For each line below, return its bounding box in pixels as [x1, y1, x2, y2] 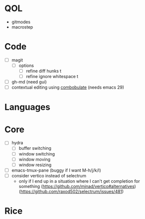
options [18, 63, 34, 68]
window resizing [18, 162, 52, 168]
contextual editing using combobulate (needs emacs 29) [11, 84, 124, 90]
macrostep [11, 24, 33, 30]
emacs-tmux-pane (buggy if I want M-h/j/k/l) [11, 167, 101, 173]
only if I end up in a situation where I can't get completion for [18, 178, 140, 184]
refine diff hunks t [26, 68, 61, 74]
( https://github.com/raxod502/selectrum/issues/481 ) [18, 188, 124, 194]
